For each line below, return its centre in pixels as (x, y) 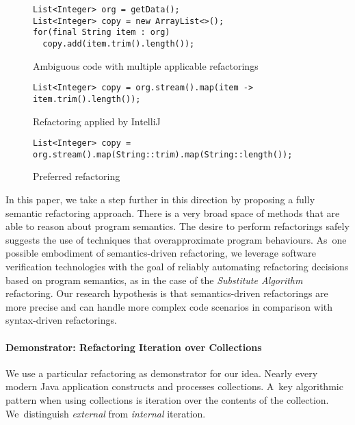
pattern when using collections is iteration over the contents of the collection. (167, 399)
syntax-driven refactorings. (61, 320)
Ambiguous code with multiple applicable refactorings (146, 65)
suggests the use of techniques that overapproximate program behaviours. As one (176, 239)
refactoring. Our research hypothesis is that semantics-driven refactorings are (167, 293)
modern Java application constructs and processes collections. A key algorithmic (174, 386)
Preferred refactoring (77, 176)
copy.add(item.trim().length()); (119, 43)
